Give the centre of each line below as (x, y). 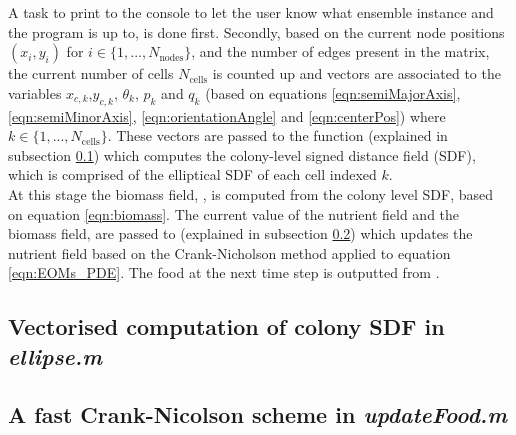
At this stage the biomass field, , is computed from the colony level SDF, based (251, 193)
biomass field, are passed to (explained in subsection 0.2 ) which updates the (240, 233)
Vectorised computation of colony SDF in (226, 326)
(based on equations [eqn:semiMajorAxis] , (333, 92)
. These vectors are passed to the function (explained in (277, 135)
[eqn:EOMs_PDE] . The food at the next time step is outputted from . (224, 272)
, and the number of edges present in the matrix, (340, 51)
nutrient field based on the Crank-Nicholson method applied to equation (229, 252)
